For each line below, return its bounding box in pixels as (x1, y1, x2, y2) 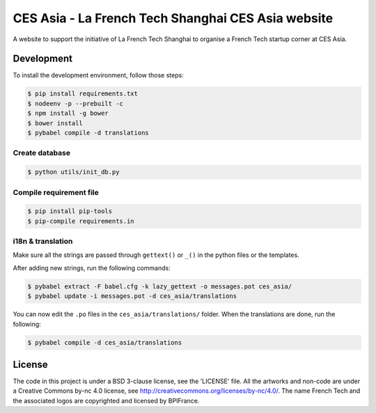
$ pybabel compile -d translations (27, 129, 149, 137)
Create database (13, 148, 71, 158)
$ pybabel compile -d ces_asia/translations (27, 338, 182, 346)
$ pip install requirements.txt (27, 90, 139, 98)
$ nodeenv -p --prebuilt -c (27, 100, 123, 107)
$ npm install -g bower (27, 109, 109, 118)
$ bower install (27, 119, 84, 127)
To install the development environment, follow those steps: (13, 71, 184, 79)
